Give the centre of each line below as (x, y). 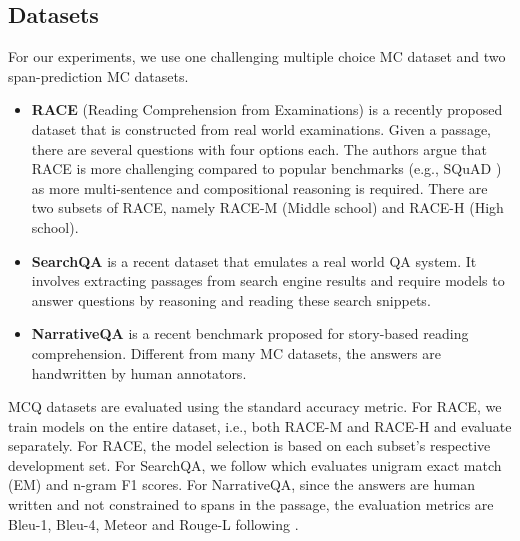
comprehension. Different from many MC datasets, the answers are (236, 352)
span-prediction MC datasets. (98, 75)
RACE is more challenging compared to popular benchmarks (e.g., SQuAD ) (266, 168)
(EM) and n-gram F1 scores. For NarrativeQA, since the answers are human (242, 484)
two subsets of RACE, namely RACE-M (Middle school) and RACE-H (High (267, 207)
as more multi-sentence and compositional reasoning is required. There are (259, 187)
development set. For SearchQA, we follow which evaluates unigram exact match (255, 464)
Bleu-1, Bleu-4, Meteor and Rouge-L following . (153, 523)
